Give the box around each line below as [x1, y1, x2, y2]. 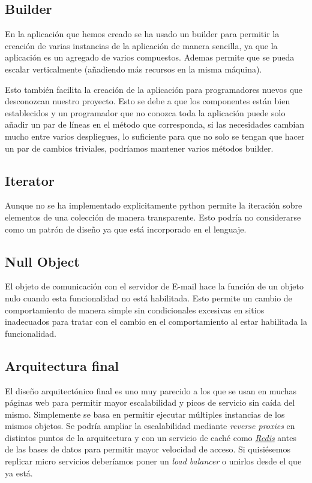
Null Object [5, 252, 80, 270]
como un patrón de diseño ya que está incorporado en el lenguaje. [5, 222, 247, 235]
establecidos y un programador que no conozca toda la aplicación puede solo [5, 106, 286, 119]
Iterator [5, 171, 55, 189]
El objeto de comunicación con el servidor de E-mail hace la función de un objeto [5, 280, 304, 292]
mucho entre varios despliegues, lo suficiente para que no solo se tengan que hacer [5, 129, 305, 142]
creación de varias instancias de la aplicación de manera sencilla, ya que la [5, 39, 278, 52]
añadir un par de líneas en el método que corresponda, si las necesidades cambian [5, 118, 305, 131]
